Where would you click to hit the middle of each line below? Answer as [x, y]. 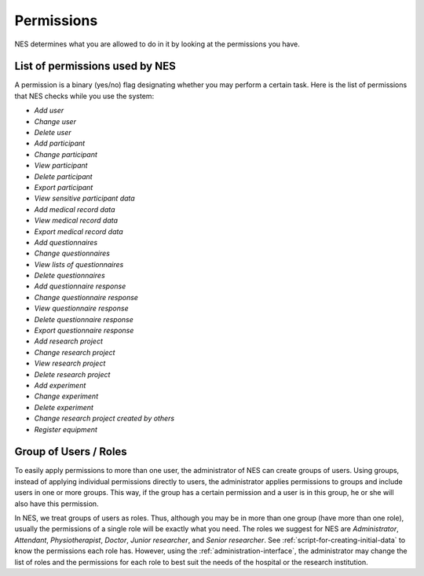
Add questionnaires [66, 242]
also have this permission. [57, 504]
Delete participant [64, 176]
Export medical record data [79, 231]
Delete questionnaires [69, 276]
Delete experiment [64, 407]
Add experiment [60, 385]
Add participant [60, 143]
